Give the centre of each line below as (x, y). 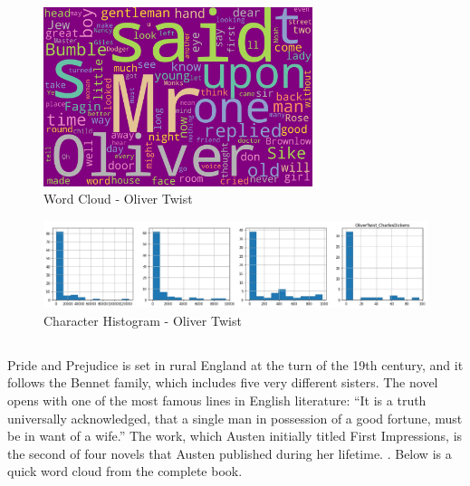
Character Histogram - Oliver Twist (143, 320)
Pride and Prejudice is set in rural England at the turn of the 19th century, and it (235, 364)
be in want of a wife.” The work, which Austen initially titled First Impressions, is (235, 436)
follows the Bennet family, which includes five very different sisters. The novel (223, 382)
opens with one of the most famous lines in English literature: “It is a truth (217, 400)
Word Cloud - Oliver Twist (118, 199)
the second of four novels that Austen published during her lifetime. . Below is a (230, 453)
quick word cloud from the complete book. (125, 471)
